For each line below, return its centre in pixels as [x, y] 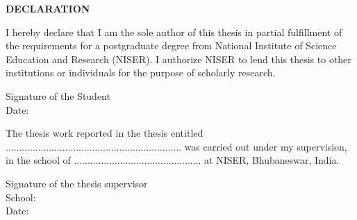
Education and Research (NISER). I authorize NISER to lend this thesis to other [178, 59]
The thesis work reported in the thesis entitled [105, 133]
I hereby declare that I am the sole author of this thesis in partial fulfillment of [174, 32]
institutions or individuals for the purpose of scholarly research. [141, 73]
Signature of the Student [58, 95]
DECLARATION [48, 8]
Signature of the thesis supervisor [77, 183]
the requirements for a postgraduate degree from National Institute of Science [171, 45]
